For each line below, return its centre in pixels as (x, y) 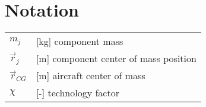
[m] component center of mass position (116, 59)
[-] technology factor (77, 93)
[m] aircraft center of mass (91, 76)
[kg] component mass (80, 41)
